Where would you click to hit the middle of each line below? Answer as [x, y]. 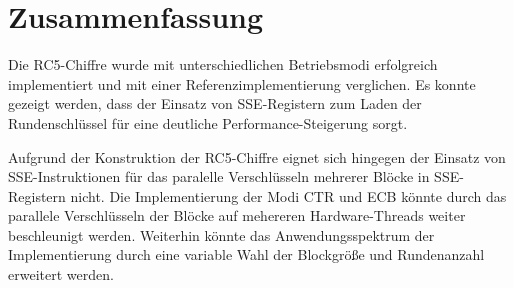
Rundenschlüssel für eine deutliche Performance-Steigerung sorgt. [208, 122]
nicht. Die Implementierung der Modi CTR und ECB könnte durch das [288, 195]
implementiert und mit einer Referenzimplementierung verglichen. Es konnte [242, 83]
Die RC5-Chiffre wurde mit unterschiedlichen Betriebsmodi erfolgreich [223, 64]
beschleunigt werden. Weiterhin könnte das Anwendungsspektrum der [221, 234]
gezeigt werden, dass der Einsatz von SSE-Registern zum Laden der [215, 103]
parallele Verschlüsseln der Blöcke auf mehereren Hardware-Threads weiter [237, 215]
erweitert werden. [61, 274]
